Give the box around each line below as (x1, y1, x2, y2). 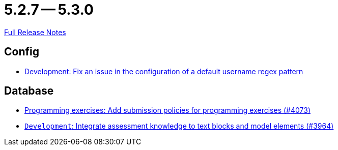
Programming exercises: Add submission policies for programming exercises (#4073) (24, 106, 311, 115)
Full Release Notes (4, 27, 66, 37)
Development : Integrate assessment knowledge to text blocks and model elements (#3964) (24, 122, 334, 131)
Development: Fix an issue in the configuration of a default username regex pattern (24, 67, 303, 76)
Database (4, 84, 54, 98)
